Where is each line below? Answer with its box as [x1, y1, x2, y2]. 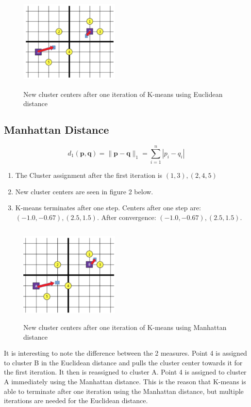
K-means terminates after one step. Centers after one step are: [15, 203, 201, 213]
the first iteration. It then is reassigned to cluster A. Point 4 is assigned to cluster [4, 367, 247, 377]
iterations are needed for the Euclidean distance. [4, 395, 148, 406]
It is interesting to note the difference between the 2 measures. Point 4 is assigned [4, 348, 247, 358]
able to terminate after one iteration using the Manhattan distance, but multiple [4, 386, 244, 396]
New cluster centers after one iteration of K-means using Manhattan [23, 322, 227, 332]
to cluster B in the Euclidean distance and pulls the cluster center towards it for [4, 357, 243, 367]
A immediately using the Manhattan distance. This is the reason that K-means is [4, 376, 246, 386]
